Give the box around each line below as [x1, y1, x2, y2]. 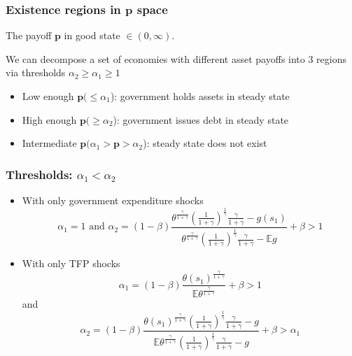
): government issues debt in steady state [113, 112, 289, 127]
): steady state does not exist [143, 136, 267, 150]
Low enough [22, 89, 74, 103]
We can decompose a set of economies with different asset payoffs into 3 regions [6, 51, 347, 66]
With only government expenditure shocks [22, 193, 204, 207]
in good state [64, 28, 120, 43]
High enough [22, 112, 77, 127]
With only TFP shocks [22, 256, 120, 271]
